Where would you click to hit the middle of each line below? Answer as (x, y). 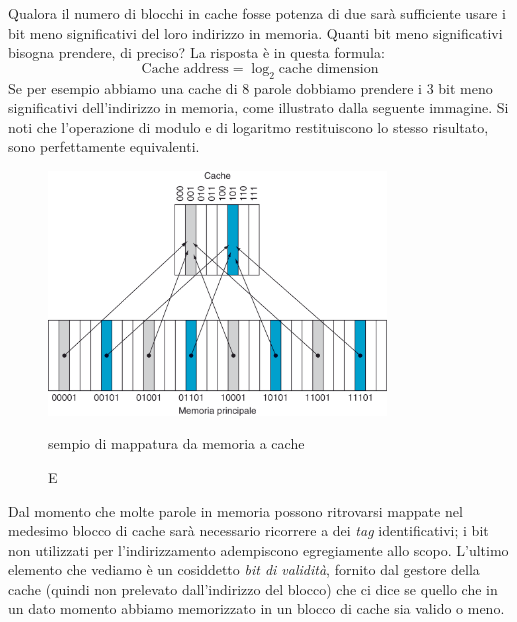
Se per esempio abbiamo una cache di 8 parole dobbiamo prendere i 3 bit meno (250, 87)
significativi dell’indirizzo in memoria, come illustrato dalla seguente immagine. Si (258, 107)
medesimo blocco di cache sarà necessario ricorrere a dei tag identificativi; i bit (248, 530)
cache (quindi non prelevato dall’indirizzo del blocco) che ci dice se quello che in (253, 588)
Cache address (185, 68)
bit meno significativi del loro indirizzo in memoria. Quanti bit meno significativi (255, 32)
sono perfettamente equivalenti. (104, 146)
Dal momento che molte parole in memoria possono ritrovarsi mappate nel (235, 510)
